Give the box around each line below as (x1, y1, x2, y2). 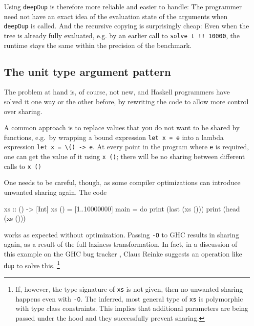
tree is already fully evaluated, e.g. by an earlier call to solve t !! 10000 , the (4, 30, 240, 40)
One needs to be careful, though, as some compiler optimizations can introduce (4, 177, 241, 187)
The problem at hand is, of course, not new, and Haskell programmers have (4, 87, 230, 97)
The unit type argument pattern (4, 64, 171, 79)
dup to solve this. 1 (4, 258, 60, 270)
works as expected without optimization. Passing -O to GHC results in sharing (4, 229, 239, 239)
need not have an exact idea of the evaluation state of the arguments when (4, 11, 228, 21)
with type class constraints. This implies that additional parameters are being (15, 303, 249, 313)
